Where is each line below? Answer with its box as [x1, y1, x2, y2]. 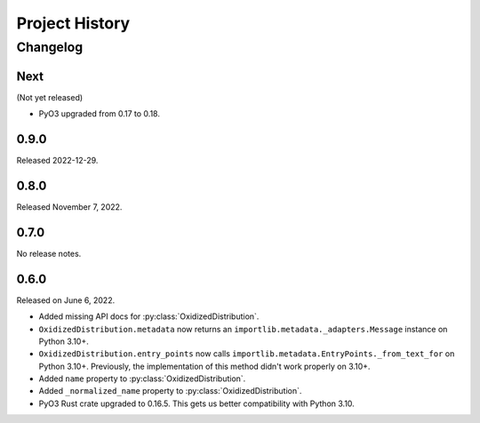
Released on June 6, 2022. [16, 294, 116, 306]
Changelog [16, 39, 84, 55]
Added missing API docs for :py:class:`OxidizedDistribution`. [38, 311, 260, 322]
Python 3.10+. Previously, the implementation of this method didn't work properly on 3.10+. [38, 361, 371, 371]
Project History [16, 13, 131, 33]
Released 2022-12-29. [16, 156, 99, 166]
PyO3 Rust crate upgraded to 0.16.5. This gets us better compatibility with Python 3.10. [38, 398, 355, 409]
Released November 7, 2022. [16, 201, 123, 212]
